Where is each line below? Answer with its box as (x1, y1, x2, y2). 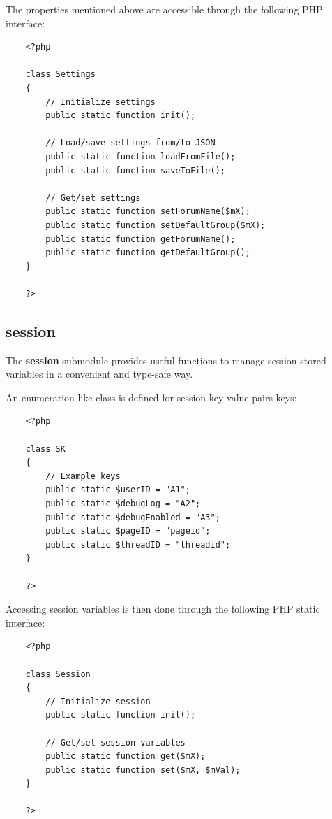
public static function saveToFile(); (45, 165, 225, 176)
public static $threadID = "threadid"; (45, 539, 231, 550)
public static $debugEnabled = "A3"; (45, 512, 220, 522)
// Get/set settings (45, 192, 141, 203)
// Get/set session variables (45, 737, 186, 748)
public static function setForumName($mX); (45, 206, 250, 217)
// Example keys (45, 471, 121, 481)
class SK (25, 443, 66, 454)
